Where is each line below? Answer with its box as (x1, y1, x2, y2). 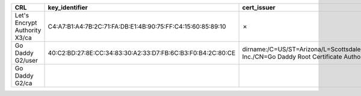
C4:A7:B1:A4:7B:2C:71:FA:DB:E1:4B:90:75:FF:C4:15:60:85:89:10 (48, 23, 226, 30)
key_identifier (48, 4, 88, 11)
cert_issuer (242, 4, 276, 11)
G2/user (14, 57, 39, 64)
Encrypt (14, 18, 37, 27)
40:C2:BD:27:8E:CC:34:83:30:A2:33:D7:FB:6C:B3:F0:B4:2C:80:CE (48, 49, 236, 57)
